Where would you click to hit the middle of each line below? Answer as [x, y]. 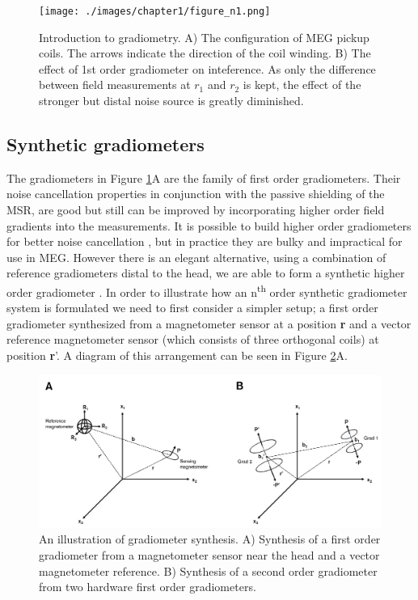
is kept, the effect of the [302, 85]
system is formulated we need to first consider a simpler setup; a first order [192, 308]
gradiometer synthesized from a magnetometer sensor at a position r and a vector [209, 323]
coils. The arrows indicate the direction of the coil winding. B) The [205, 53]
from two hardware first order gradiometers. [148, 587]
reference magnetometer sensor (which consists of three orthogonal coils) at [193, 339]
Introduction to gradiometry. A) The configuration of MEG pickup [204, 37]
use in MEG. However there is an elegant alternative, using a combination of [196, 257]
